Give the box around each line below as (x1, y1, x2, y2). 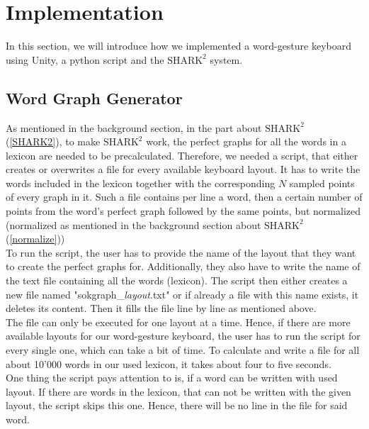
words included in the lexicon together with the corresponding (6, 175, 276, 190)
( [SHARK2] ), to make (6, 134, 101, 149)
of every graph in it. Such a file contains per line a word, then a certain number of (6, 189, 363, 204)
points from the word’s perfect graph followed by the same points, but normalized (6, 204, 361, 218)
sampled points (289, 175, 355, 190)
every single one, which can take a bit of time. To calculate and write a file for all (6, 342, 360, 357)
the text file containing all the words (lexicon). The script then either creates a (6, 273, 348, 288)
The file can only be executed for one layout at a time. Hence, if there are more (6, 314, 351, 329)
